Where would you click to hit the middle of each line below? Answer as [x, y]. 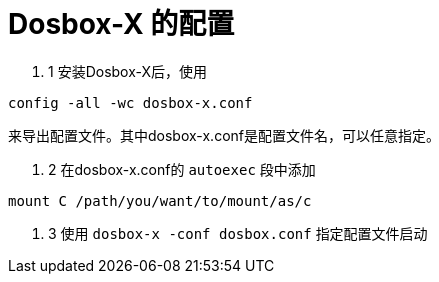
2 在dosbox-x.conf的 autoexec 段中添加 [182, 169]
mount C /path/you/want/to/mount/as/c [160, 200]
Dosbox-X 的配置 [121, 24]
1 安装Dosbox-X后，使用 [128, 71]
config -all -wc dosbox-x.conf [130, 102]
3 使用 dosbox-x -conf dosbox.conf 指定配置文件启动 [238, 233]
